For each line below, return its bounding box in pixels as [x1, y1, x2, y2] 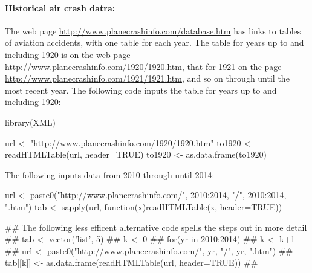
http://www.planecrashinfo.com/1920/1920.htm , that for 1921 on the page [5, 60, 282, 72]
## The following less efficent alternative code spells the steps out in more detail [5, 220, 307, 233]
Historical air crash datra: [5, 1, 115, 14]
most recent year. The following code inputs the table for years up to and [5, 83, 277, 96]
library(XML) [5, 115, 56, 128]
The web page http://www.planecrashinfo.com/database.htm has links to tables [5, 24, 301, 37]
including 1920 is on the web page [5, 48, 131, 60]
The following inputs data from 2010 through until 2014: [5, 168, 215, 181]
